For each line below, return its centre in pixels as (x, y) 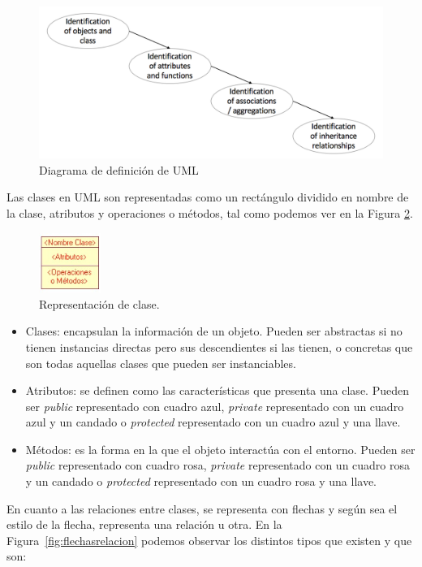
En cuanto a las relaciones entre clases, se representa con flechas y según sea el (202, 508)
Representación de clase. (99, 303)
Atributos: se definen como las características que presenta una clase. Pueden (217, 390)
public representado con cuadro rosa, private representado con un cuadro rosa (218, 465)
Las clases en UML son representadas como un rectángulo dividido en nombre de (208, 197)
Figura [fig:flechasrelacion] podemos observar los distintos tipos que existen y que (209, 540)
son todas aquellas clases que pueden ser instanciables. (161, 363)
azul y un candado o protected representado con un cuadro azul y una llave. (213, 422)
